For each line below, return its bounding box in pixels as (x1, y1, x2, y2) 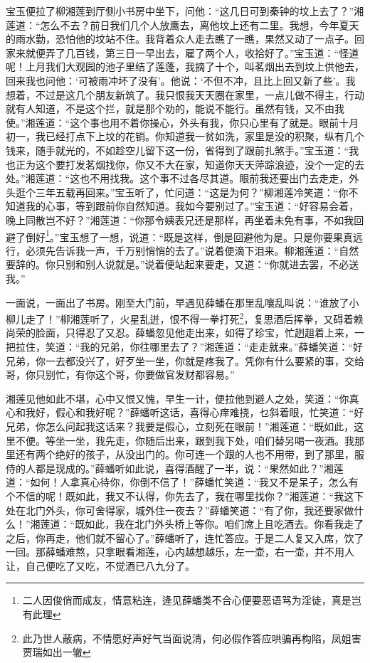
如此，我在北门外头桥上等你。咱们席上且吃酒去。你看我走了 (85, 516, 364, 531)
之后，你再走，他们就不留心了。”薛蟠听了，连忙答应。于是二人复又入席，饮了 (6, 530, 364, 545)
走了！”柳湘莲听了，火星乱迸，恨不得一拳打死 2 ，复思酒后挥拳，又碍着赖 (25, 309, 364, 326)
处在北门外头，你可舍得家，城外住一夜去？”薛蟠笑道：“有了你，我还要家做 (6, 502, 354, 517)
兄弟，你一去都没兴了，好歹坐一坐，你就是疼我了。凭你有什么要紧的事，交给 (6, 353, 364, 368)
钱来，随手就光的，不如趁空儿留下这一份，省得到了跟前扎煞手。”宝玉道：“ (6, 142, 349, 157)
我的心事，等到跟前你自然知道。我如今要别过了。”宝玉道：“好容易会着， (25, 198, 359, 213)
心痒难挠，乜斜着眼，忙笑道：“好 (209, 405, 364, 420)
